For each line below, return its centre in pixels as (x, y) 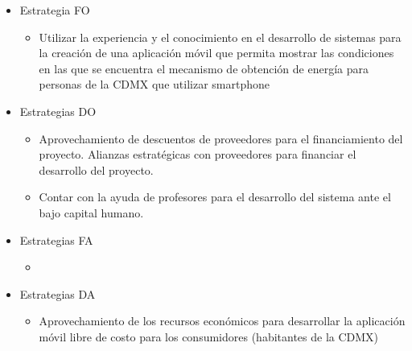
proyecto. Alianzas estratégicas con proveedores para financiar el (198, 154)
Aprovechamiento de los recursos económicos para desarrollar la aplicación (222, 321)
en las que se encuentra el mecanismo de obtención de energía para (204, 68)
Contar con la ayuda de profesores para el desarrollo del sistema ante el (215, 197)
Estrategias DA (58, 293)
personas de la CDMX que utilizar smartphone (154, 84)
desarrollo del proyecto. (96, 169)
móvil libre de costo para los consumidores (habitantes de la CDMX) (209, 336)
